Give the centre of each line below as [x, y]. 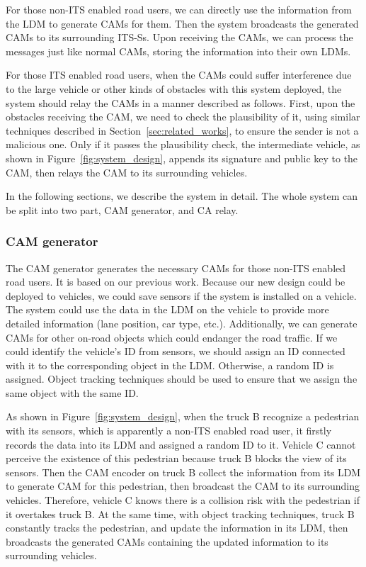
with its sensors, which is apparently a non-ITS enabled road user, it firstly [169, 431]
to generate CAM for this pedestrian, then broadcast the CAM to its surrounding [183, 486]
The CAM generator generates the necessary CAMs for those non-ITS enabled [176, 268]
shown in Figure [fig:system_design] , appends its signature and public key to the [182, 158]
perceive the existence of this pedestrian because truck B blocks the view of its [176, 458]
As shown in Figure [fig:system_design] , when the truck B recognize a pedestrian [183, 416]
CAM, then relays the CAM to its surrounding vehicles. [127, 172]
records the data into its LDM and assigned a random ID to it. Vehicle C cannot [181, 444]
